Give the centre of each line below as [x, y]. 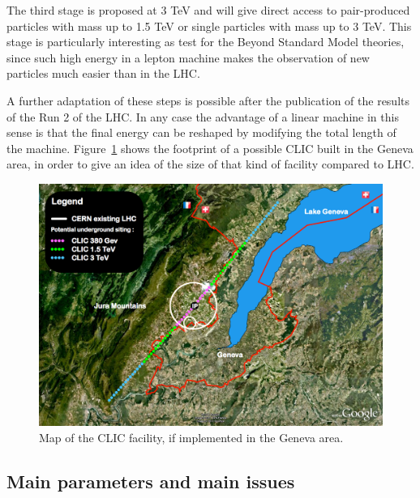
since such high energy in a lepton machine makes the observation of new [188, 57]
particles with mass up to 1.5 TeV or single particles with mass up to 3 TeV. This [209, 26]
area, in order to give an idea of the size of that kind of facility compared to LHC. [210, 164]
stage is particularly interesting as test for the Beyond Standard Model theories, [206, 42]
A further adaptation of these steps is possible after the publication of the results [208, 100]
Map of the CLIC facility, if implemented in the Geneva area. [191, 437]
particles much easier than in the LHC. [103, 73]
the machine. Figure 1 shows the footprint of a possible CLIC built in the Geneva [210, 148]
